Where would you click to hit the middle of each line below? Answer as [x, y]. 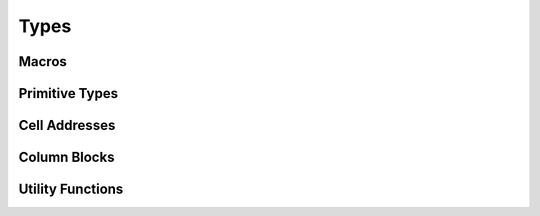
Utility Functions [71, 189]
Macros [42, 61]
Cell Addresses [67, 125]
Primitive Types [68, 93]
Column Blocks [66, 157]
